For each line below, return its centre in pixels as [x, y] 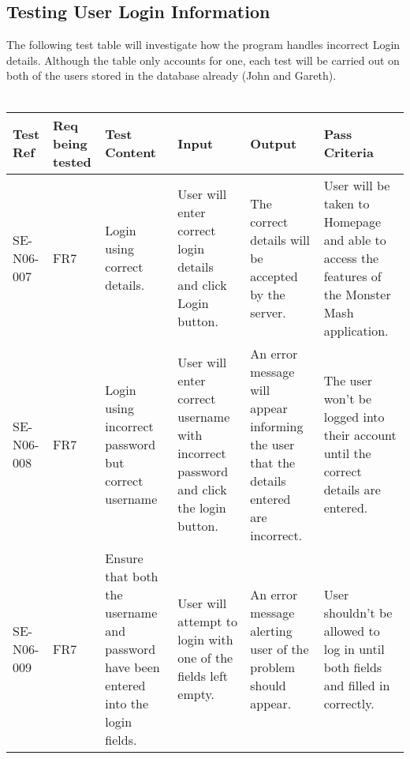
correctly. [349, 703]
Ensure [124, 558]
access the [351, 257]
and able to [355, 239]
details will [280, 239]
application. [356, 330]
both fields [353, 667]
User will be [357, 185]
